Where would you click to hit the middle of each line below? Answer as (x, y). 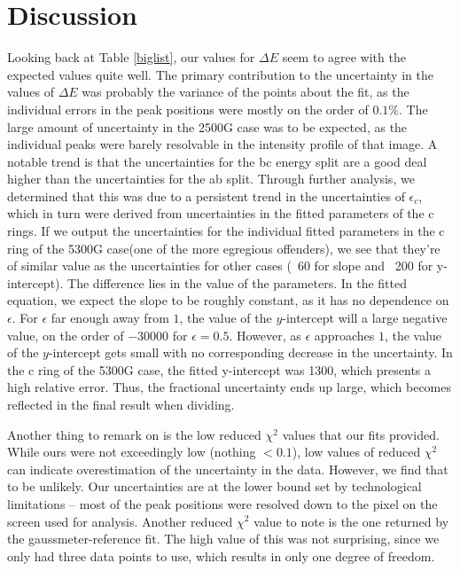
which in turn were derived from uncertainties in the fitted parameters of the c (221, 213)
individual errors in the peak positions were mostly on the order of (188, 109)
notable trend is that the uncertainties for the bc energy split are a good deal (217, 161)
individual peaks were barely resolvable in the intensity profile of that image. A (222, 144)
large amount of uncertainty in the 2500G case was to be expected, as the (207, 126)
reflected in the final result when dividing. (121, 404)
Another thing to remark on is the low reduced (134, 434)
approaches (344, 335)
